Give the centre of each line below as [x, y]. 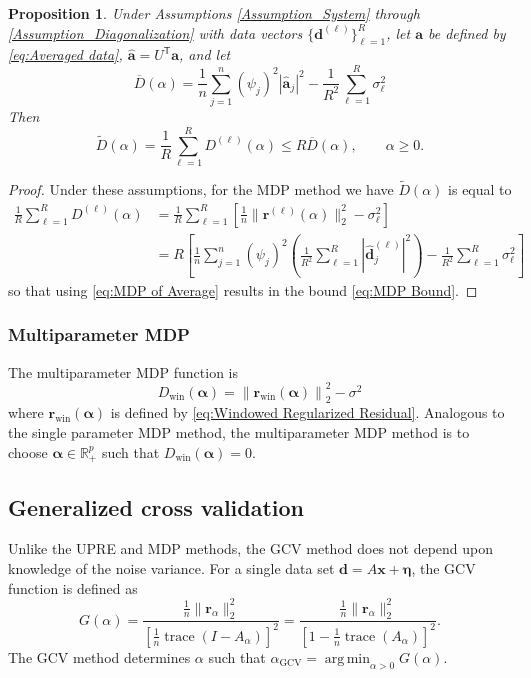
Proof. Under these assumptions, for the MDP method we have [201, 189]
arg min [347, 658]
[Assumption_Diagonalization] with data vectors [155, 32]
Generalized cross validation [156, 506]
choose [28, 451]
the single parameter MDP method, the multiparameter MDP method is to [239, 432]
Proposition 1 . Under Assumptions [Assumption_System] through [214, 13]
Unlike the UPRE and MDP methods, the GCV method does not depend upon [251, 548]
